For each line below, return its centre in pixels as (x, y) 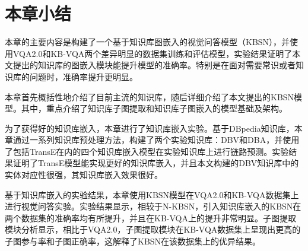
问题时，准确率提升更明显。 (83, 76)
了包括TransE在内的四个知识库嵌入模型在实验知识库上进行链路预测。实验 (147, 151)
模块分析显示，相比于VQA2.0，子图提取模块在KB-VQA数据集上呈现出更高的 (153, 229)
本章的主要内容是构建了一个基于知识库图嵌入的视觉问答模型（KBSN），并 (147, 42)
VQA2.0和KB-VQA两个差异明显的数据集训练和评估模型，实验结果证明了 (153, 53)
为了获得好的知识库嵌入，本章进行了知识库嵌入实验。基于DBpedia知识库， (150, 128)
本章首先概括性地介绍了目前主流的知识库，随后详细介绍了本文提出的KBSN (150, 96)
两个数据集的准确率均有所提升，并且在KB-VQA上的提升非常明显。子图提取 (150, 217)
